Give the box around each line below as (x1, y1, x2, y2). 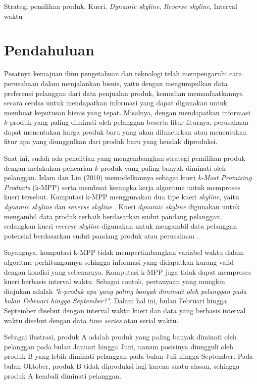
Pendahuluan (4, 40, 95, 60)
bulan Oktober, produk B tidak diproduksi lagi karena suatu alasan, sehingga (4, 360, 240, 371)
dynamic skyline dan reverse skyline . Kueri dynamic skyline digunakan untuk (4, 201, 240, 212)
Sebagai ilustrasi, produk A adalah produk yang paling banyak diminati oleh (4, 332, 237, 342)
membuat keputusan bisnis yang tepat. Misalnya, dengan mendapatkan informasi (4, 107, 251, 117)
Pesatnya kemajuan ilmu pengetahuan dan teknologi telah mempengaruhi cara (4, 68, 242, 79)
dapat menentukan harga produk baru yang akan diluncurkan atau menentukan (4, 126, 247, 137)
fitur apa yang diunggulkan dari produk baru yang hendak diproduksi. (4, 136, 218, 146)
